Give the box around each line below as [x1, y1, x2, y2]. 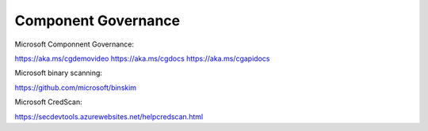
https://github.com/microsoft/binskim [14, 83, 137, 92]
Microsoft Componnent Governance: [14, 39, 135, 49]
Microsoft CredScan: [14, 97, 82, 107]
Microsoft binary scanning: [14, 68, 103, 78]
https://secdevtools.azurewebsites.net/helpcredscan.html [14, 111, 204, 122]
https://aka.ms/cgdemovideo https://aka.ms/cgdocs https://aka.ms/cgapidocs [14, 54, 270, 63]
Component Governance [14, 12, 181, 29]
